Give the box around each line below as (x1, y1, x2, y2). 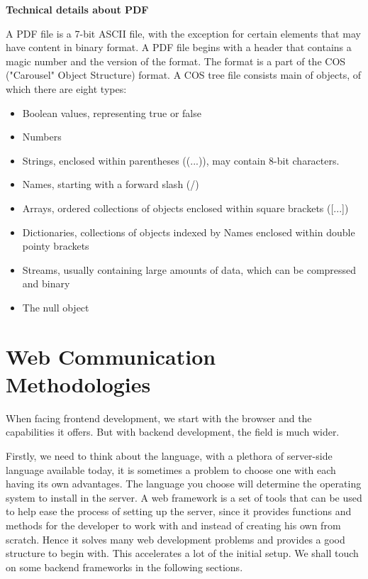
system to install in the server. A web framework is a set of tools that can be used (6, 490, 362, 504)
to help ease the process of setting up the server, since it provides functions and (6, 504, 352, 519)
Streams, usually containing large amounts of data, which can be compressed (22, 262, 357, 277)
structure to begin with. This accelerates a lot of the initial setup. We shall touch (6, 546, 359, 561)
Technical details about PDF (6, 2, 149, 16)
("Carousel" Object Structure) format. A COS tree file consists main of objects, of (6, 67, 362, 82)
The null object (22, 299, 89, 314)
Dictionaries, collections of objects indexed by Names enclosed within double (22, 224, 355, 239)
